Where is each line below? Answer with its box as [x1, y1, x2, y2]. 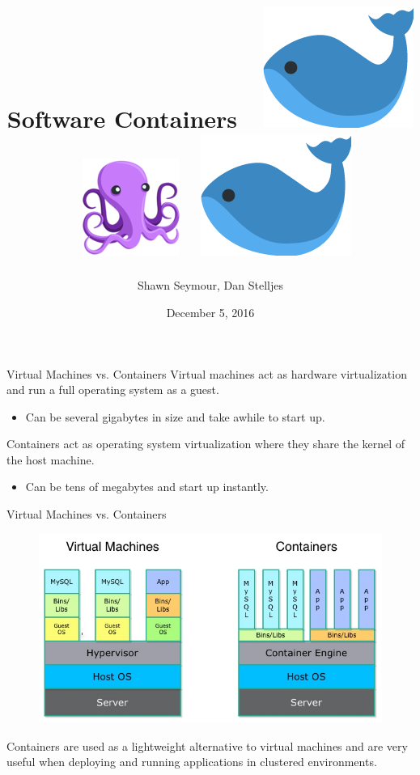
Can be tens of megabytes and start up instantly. [25, 478, 269, 495]
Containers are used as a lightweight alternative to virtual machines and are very [6, 737, 408, 754]
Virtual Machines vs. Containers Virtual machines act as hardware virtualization [6, 365, 407, 382]
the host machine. [6, 451, 95, 468]
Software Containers [6, 102, 238, 135]
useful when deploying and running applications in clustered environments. [6, 753, 377, 770]
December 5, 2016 [166, 303, 255, 320]
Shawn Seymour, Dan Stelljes [138, 277, 283, 294]
